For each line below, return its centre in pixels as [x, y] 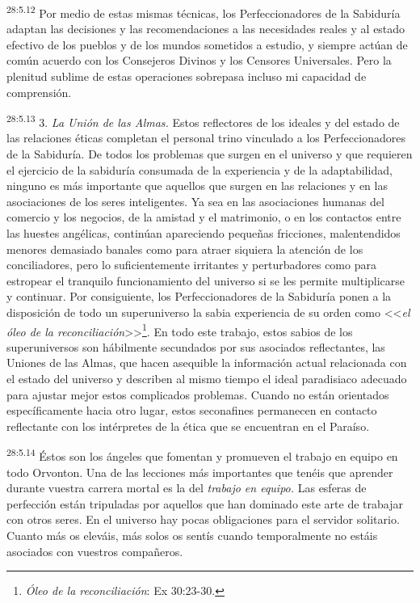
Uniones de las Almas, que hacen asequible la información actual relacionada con [207, 363]
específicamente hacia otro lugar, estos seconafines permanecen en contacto [192, 410]
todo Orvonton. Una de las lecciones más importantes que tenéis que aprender [200, 472]
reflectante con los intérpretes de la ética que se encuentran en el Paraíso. [188, 426]
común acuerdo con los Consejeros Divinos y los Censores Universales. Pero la [199, 60]
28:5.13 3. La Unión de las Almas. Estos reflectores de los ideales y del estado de [203, 121]
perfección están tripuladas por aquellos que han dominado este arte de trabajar [205, 503]
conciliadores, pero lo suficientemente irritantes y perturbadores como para [191, 265]
